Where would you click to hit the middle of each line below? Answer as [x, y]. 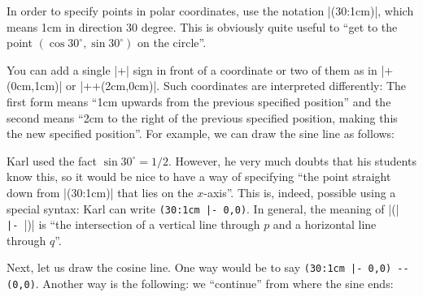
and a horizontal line [325, 224]
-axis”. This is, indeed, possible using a [300, 192]
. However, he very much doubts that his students [292, 160]
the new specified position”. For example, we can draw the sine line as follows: [201, 133]
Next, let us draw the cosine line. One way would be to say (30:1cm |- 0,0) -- [208, 267]
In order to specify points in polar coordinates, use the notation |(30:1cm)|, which [210, 11]
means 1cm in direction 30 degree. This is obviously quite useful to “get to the [202, 26]
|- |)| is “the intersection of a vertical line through [133, 224]
